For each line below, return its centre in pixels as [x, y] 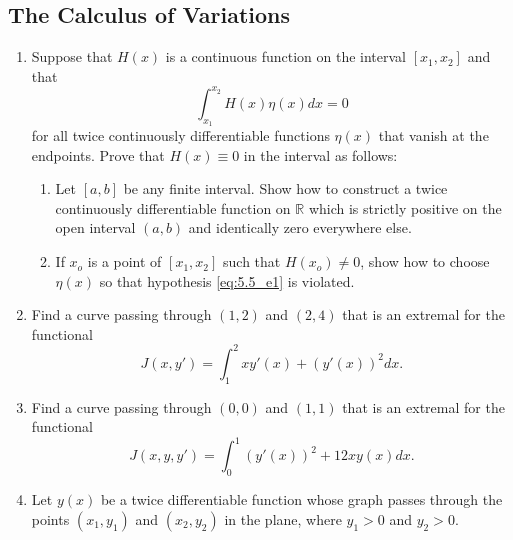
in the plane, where [283, 518]
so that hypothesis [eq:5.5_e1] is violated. [227, 280]
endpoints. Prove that [98, 154]
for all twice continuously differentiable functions [180, 135]
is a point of [124, 261]
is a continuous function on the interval [286, 56]
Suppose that [72, 56]
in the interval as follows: [320, 154]
